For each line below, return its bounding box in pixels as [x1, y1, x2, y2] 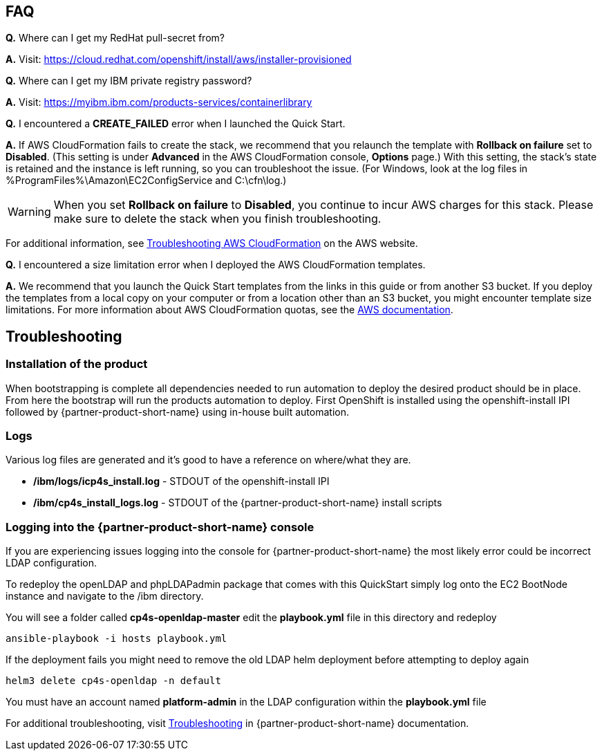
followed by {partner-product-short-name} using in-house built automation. [6, 405, 349, 418]
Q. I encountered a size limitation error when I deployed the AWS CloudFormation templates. [6, 259, 426, 271]
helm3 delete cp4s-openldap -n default [6, 675, 221, 687]
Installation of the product [6, 357, 148, 371]
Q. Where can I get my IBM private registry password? [6, 75, 252, 87]
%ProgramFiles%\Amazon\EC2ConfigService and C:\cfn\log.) [6, 174, 287, 187]
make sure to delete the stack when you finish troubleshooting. [53, 212, 382, 226]
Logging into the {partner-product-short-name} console [6, 519, 314, 534]
